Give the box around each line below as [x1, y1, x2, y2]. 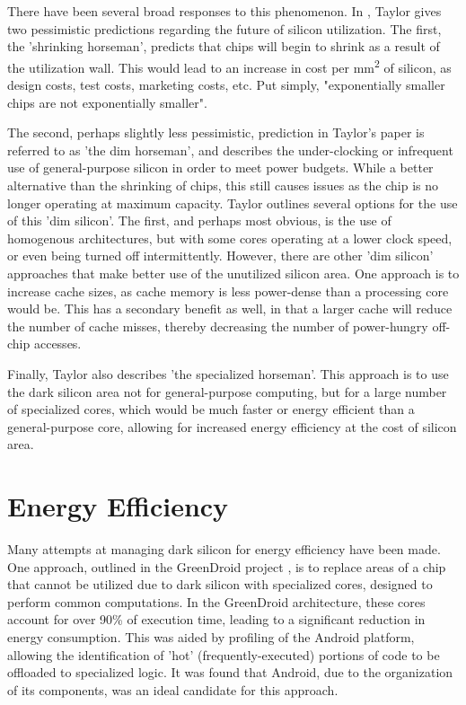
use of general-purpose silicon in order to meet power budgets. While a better [7, 158, 434, 177]
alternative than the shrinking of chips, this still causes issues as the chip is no [7, 176, 439, 194]
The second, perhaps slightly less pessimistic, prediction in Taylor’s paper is [7, 123, 425, 142]
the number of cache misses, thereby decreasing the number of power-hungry [7, 316, 428, 335]
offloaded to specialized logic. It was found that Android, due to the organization [7, 663, 453, 682]
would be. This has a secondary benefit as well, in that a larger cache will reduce [7, 299, 453, 318]
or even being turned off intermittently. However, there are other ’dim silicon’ [7, 246, 434, 265]
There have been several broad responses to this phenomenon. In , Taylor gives [7, 2, 442, 20]
